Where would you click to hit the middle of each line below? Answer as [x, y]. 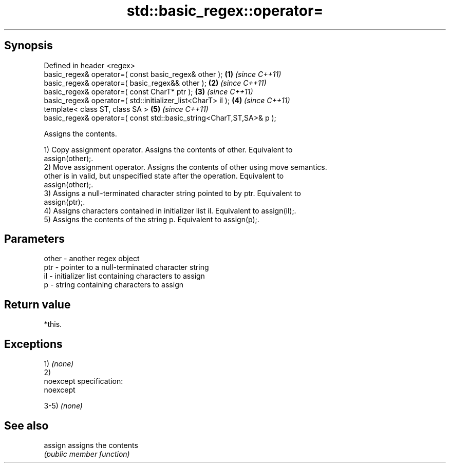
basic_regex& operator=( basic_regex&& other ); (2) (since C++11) [155, 83]
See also [26, 425]
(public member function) [87, 454]
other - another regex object [92, 259]
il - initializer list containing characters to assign [124, 276]
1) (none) [59, 364]
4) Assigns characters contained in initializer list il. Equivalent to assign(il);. [170, 210]
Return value [38, 304]
